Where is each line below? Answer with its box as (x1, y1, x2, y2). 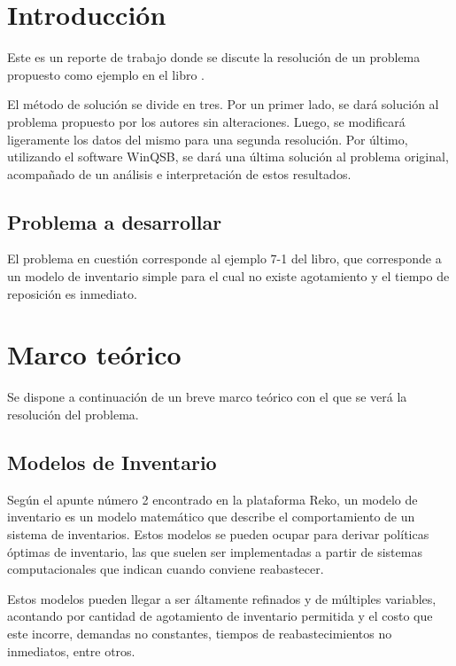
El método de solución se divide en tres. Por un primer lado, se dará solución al (7, 95, 439, 114)
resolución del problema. (7, 404, 139, 423)
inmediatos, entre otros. (7, 641, 135, 660)
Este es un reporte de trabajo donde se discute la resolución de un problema (7, 48, 421, 67)
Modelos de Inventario (7, 448, 217, 475)
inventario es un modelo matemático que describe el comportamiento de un (7, 507, 415, 526)
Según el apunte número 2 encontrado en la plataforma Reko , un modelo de (7, 490, 418, 508)
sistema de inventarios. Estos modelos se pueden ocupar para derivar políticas (7, 524, 429, 543)
